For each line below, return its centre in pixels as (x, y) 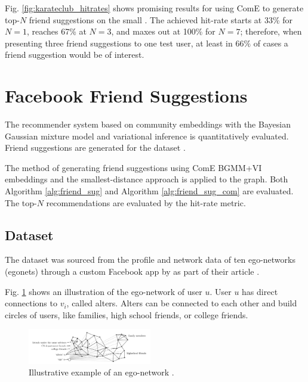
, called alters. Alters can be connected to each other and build (182, 303)
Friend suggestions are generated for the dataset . (95, 147)
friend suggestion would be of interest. (75, 55)
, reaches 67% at (56, 31)
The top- (21, 202)
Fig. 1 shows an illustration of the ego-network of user (104, 291)
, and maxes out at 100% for (163, 31)
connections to (31, 303)
